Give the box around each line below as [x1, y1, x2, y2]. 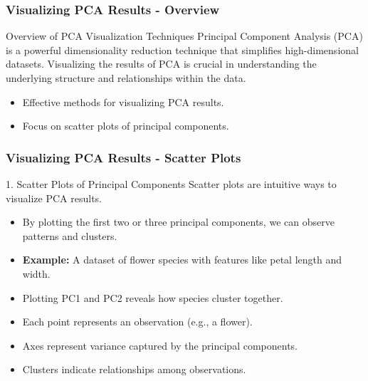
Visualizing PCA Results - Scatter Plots [6, 148, 241, 166]
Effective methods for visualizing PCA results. [22, 94, 224, 109]
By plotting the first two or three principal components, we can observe [22, 214, 335, 229]
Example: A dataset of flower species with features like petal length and [22, 252, 342, 267]
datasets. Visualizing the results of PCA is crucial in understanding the [6, 56, 317, 71]
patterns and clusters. [22, 228, 117, 243]
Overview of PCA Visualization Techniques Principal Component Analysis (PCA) [6, 28, 363, 43]
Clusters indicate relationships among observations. [22, 362, 246, 377]
